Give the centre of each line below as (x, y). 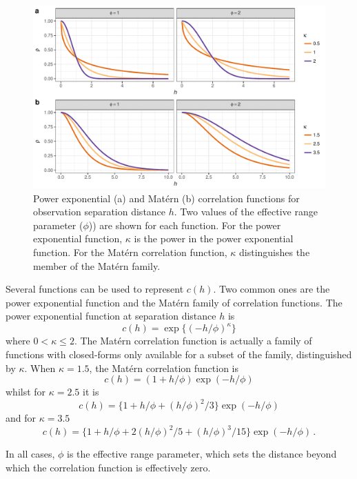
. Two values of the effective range (246, 212)
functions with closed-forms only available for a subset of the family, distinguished (179, 354)
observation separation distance (100, 212)
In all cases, (30, 454)
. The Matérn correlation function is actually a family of (193, 341)
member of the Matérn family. (97, 265)
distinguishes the (274, 252)
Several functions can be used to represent (95, 289)
